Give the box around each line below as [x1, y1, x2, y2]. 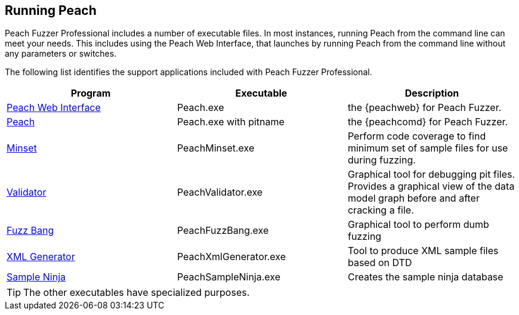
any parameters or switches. [5, 48, 117, 59]
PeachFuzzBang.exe [177, 224, 269, 237]
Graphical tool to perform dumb [347, 218, 489, 231]
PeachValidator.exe [177, 186, 263, 199]
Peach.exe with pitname [177, 116, 285, 128]
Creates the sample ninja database [347, 271, 503, 283]
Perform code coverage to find [347, 130, 486, 143]
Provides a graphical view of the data [347, 180, 515, 193]
